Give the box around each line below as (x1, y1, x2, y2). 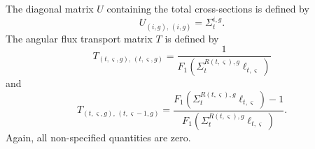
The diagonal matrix (6, 1, 94, 15)
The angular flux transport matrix (6, 31, 153, 45)
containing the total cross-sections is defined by (106, 1, 309, 15)
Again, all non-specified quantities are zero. (6, 130, 191, 144)
